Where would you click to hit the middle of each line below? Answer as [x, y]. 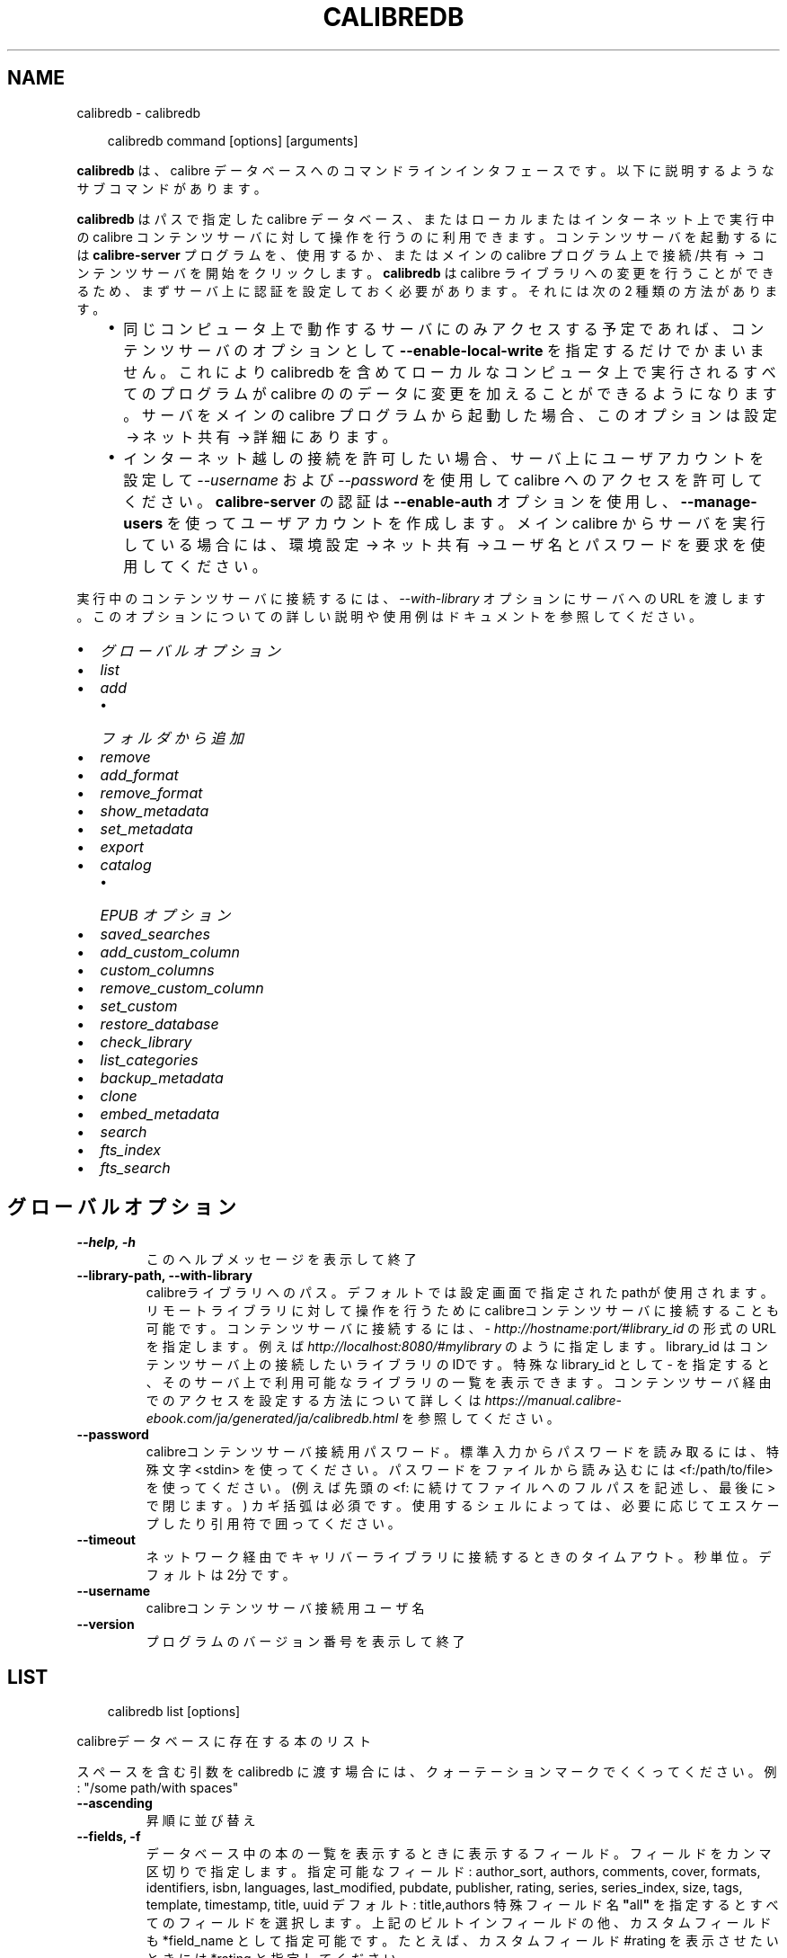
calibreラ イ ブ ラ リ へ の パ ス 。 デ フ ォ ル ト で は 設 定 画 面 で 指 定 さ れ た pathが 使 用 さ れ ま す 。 [460, 1293]
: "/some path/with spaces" [158, 1788]
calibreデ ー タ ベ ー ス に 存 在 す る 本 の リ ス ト [224, 1741]
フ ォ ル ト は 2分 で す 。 [221, 1575]
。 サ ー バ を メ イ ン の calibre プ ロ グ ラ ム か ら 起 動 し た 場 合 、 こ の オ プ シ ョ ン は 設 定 [450, 415]
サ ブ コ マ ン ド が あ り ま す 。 [172, 188]
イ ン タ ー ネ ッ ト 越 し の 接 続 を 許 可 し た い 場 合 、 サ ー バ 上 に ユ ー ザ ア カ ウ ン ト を [444, 458]
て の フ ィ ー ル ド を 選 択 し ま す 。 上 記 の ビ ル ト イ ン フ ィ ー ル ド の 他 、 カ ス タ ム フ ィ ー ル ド [459, 1923]
